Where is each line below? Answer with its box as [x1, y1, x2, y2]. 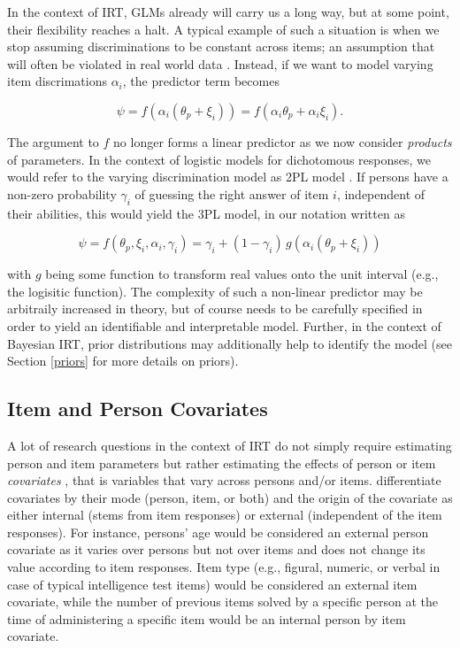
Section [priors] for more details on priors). [7, 351, 239, 370]
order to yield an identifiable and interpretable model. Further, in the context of [7, 316, 441, 335]
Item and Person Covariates [7, 395, 268, 422]
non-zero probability [7, 184, 117, 203]
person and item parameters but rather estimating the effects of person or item [7, 453, 436, 472]
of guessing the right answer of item [134, 184, 329, 203]
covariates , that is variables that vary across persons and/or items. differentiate [7, 471, 441, 490]
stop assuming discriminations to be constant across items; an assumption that [7, 37, 435, 56]
